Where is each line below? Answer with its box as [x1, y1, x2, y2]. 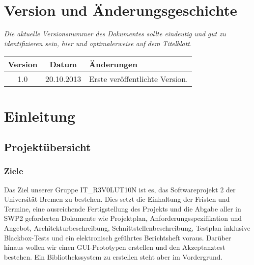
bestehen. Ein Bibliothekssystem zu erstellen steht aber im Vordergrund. [4, 251, 223, 262]
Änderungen [89, 58, 138, 70]
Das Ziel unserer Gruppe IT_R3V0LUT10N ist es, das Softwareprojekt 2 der [4, 184, 236, 194]
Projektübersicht [4, 139, 91, 155]
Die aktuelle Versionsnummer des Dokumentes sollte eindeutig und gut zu [4, 28, 226, 39]
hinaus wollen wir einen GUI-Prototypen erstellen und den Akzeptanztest [4, 242, 226, 252]
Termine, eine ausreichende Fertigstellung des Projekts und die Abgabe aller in [4, 203, 241, 213]
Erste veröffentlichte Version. [89, 73, 188, 85]
